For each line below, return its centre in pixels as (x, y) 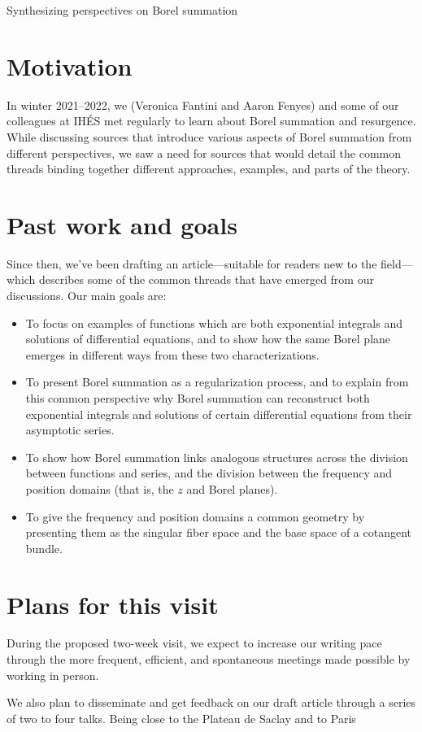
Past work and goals (122, 224)
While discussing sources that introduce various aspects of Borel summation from (209, 136)
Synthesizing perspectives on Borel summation (122, 10)
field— (397, 263)
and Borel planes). (232, 488)
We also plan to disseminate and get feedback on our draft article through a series (211, 702)
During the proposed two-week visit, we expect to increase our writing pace (194, 643)
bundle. (44, 548)
